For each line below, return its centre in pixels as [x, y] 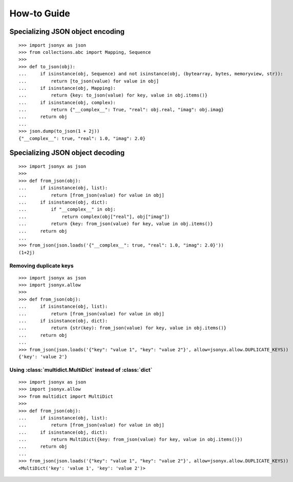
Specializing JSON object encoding [67, 32]
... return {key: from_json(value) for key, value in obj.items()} [116, 224]
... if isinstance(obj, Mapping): [67, 88]
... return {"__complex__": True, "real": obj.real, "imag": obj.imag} [121, 110]
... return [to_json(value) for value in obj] [89, 81]
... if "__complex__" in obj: [67, 209]
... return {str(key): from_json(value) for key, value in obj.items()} [123, 328]
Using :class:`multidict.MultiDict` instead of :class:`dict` [81, 370]
